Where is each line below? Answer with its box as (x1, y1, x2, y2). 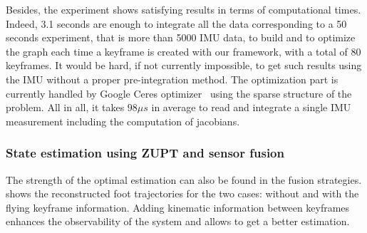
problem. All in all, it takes (6, 100, 125, 115)
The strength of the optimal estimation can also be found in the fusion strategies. (6, 172, 362, 187)
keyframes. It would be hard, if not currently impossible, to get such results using (6, 58, 362, 73)
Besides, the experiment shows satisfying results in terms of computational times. (6, 2, 361, 16)
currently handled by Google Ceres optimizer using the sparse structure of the (6, 86, 352, 100)
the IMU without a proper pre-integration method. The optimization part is (6, 71, 338, 86)
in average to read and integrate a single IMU (151, 100, 351, 115)
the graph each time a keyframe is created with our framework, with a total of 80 (6, 43, 361, 58)
